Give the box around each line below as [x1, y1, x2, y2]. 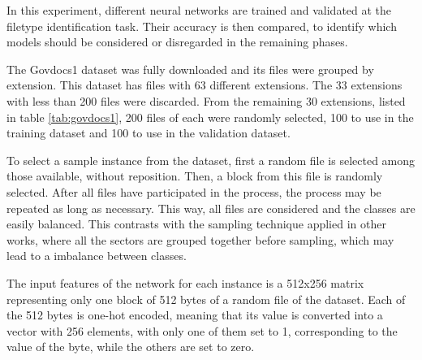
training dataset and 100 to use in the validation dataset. [6, 124, 291, 141]
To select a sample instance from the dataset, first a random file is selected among [6, 151, 416, 168]
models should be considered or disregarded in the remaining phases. [6, 33, 348, 50]
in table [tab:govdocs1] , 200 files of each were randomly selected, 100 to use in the [6, 108, 414, 125]
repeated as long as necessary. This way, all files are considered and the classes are [6, 199, 416, 216]
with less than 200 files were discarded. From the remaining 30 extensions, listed [6, 92, 406, 109]
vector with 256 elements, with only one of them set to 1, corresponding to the [6, 322, 398, 339]
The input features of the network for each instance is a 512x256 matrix [6, 274, 364, 291]
